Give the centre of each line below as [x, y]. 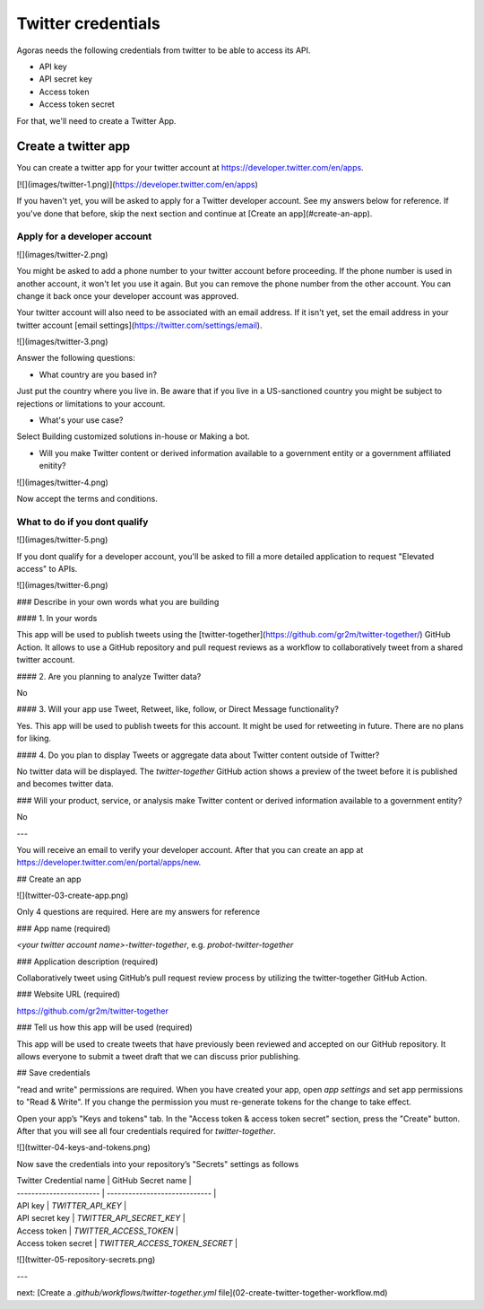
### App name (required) [64, 928]
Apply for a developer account [84, 236]
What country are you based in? [98, 374]
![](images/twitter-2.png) [62, 254]
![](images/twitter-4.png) [63, 482]
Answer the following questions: [76, 358]
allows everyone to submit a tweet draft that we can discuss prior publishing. [159, 1056]
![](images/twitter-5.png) [62, 540]
